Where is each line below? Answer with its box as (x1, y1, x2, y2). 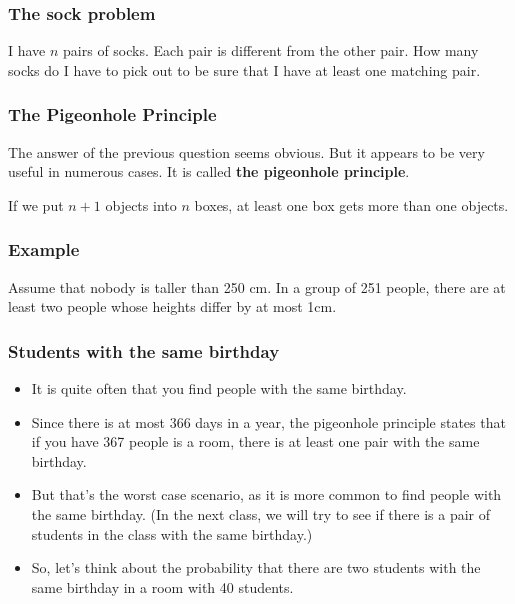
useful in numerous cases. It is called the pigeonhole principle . (8, 161, 410, 182)
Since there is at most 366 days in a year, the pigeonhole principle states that (31, 411, 506, 432)
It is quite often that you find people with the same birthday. (31, 378, 407, 399)
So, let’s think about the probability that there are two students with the (31, 557, 481, 578)
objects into (105, 194, 177, 215)
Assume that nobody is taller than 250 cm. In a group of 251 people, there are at (8, 276, 506, 297)
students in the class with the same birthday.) (31, 523, 313, 544)
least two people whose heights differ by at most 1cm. (8, 296, 337, 317)
